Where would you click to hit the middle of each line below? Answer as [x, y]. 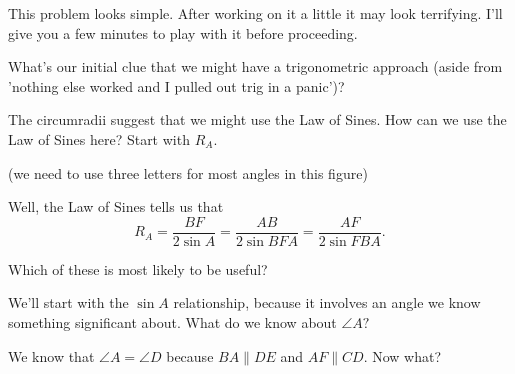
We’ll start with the [68, 302]
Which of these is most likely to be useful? [138, 268]
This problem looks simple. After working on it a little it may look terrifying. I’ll [255, 13]
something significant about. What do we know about [172, 322]
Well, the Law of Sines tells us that [116, 206]
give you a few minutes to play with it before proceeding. [183, 32]
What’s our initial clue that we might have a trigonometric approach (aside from [255, 66]
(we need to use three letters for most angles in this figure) [188, 172]
